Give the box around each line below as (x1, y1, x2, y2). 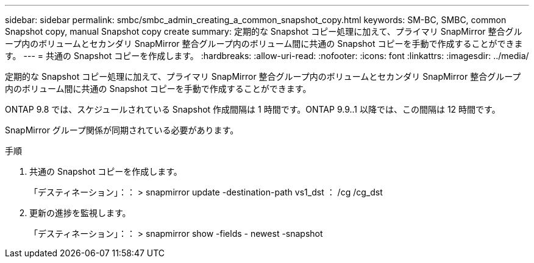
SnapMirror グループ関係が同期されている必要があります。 (5, 125, 239, 135)
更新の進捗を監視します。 (29, 208, 131, 218)
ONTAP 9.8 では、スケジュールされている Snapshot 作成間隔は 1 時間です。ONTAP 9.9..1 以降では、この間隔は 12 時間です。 (5, 104, 500, 114)
